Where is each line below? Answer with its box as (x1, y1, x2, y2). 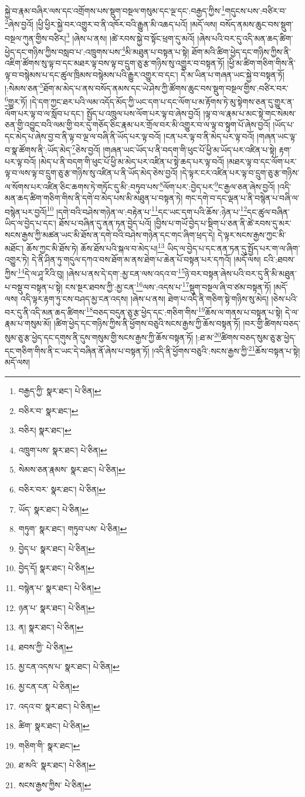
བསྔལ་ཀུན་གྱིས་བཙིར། (5, 32, 66, 44)
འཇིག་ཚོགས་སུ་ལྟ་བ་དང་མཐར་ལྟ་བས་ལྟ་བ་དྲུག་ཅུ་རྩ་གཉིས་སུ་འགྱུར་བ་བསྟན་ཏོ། (5, 57, 225, 69)
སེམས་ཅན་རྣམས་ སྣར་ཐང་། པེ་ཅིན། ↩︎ (18, 463, 126, 476)
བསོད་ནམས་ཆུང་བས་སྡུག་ (219, 18, 294, 30)
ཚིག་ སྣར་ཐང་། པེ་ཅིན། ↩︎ (18, 720, 90, 732)
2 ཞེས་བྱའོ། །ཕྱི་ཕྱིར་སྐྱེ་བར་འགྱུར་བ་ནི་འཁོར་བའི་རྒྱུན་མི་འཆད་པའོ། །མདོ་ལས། (5, 16, 218, 30)
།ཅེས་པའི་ (271, 292, 298, 304)
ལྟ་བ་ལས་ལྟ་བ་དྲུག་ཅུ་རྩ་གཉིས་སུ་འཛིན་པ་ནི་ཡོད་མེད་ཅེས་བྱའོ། (5, 167, 178, 179)
